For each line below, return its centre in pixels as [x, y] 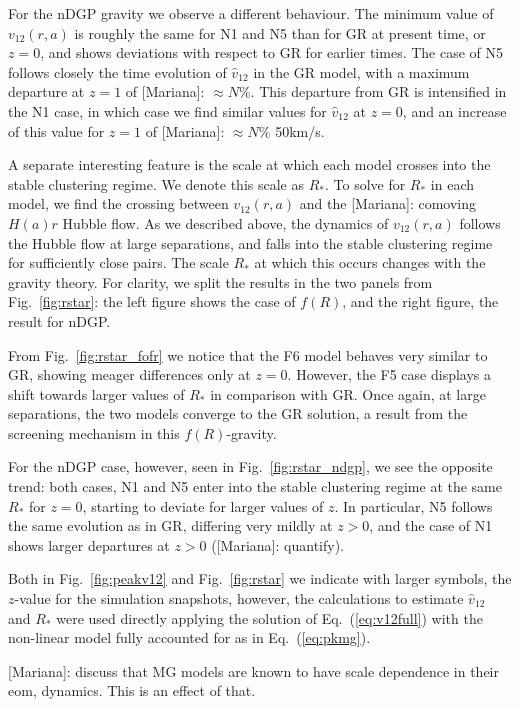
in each [452, 183]
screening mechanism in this [94, 432]
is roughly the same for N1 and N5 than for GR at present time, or [280, 32]
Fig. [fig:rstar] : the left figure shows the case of [152, 301]
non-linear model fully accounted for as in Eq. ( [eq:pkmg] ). [189, 637]
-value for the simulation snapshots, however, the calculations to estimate [239, 598]
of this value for [56, 130]
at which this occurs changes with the [370, 262]
